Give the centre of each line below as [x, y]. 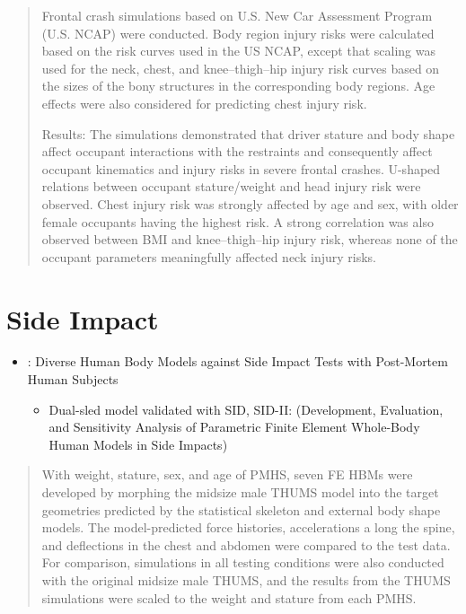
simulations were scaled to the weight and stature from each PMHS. [229, 597]
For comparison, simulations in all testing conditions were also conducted [243, 562]
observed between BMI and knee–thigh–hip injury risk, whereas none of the [250, 239]
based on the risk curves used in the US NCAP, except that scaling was [238, 51]
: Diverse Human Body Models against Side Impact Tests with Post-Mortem [237, 361]
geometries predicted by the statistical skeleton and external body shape [241, 509]
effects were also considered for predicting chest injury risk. [204, 103]
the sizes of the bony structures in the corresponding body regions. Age [238, 86]
